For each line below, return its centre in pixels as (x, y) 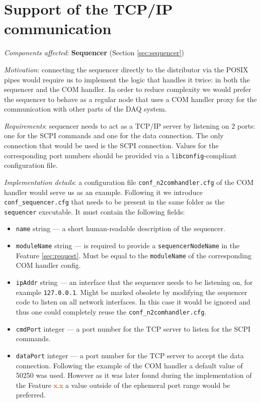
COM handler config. (48, 265)
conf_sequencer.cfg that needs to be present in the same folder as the (114, 202)
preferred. (31, 395)
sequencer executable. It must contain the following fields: (95, 211)
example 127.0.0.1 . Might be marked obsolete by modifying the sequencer (132, 292)
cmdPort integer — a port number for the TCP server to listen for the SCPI (133, 328)
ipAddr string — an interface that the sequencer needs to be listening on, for (134, 282)
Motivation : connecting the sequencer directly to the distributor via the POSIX (126, 69)
